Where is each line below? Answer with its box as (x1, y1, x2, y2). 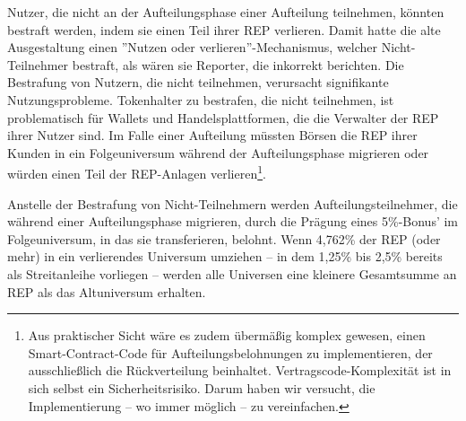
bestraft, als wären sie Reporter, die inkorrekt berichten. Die (72, 55, 404, 74)
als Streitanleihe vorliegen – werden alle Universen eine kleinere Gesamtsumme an (7, 264, 457, 283)
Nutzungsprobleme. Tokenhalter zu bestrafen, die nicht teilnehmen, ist (7, 90, 394, 109)
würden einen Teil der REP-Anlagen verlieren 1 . (7, 162, 266, 182)
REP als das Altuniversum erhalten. (7, 282, 206, 301)
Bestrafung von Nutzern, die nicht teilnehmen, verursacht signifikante (7, 73, 389, 92)
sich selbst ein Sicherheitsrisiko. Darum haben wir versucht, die (28, 378, 375, 397)
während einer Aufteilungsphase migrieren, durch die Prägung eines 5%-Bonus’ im (7, 212, 459, 231)
